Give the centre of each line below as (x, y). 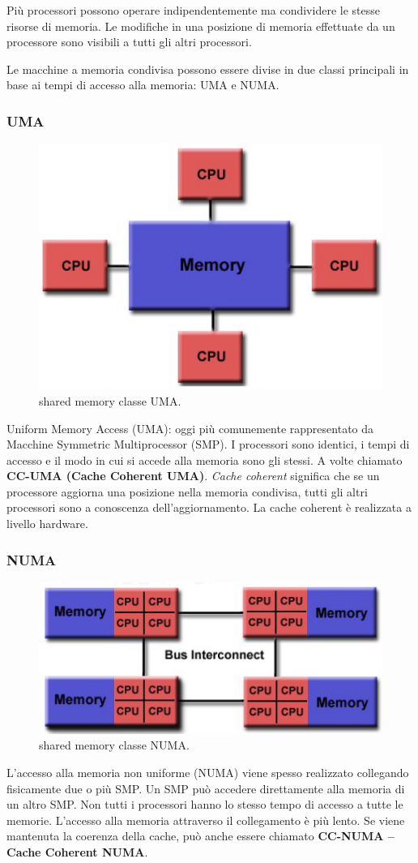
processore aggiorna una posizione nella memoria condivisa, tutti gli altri (187, 491)
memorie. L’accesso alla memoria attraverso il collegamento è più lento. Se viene (206, 820)
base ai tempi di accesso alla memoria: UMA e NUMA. (143, 85)
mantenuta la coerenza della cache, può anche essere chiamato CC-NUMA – (200, 836)
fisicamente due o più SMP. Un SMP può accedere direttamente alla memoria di (206, 788)
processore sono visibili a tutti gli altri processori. (129, 42)
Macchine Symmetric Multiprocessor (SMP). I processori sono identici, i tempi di (208, 444)
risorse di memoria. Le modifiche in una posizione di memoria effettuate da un (201, 26)
